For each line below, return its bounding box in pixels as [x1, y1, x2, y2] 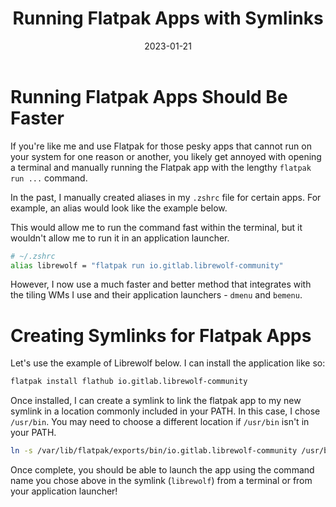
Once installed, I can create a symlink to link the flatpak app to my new [10, 395, 302, 407]
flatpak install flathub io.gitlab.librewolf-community [10, 377, 248, 387]
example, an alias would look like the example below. [10, 202, 228, 214]
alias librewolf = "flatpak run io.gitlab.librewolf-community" [10, 260, 284, 271]
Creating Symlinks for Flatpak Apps [10, 324, 312, 347]
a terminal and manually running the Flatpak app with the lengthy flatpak [10, 161, 312, 173]
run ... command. [10, 172, 88, 184]
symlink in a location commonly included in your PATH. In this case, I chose [10, 405, 321, 417]
